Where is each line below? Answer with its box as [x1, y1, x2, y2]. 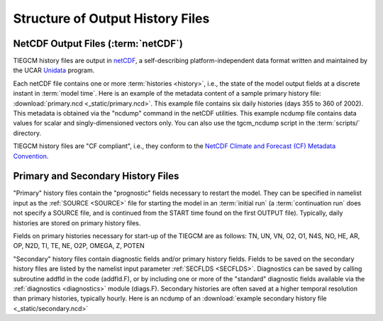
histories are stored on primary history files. [13, 218, 141, 227]
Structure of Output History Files [13, 11, 210, 26]
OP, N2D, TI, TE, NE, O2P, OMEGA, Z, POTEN [13, 242, 145, 250]
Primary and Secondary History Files [13, 170, 179, 182]
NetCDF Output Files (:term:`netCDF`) [13, 38, 184, 50]
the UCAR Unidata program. [13, 66, 95, 74]
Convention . [13, 152, 49, 160]
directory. [13, 128, 42, 137]
